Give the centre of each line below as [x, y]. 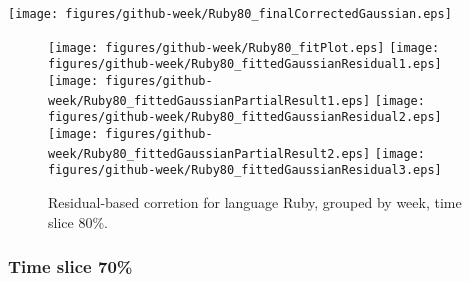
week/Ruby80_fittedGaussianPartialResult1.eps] [209, 100]
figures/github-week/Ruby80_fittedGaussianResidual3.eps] [245, 170]
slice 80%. [78, 221]
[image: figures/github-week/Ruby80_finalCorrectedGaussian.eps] [230, 14]
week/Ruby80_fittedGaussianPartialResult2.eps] [209, 153]
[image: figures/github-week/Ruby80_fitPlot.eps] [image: [244, 47]
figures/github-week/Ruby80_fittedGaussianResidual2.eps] [245, 117]
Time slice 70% [70, 266]
